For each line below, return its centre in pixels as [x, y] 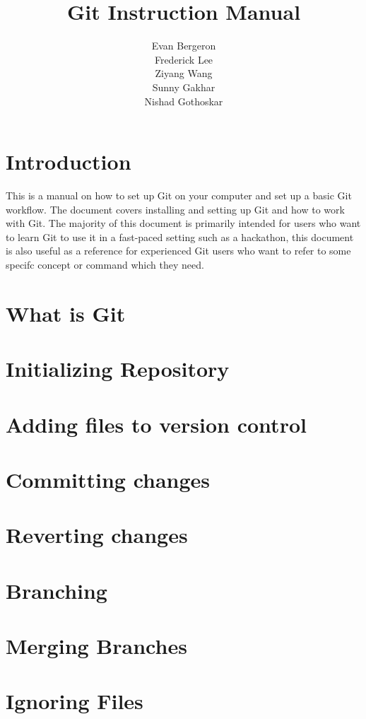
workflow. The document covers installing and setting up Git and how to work [175, 209]
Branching [57, 590]
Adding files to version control [156, 424]
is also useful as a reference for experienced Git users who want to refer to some [178, 251]
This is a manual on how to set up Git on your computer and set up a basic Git [179, 195]
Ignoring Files [75, 701]
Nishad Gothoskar [184, 101]
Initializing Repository [118, 369]
